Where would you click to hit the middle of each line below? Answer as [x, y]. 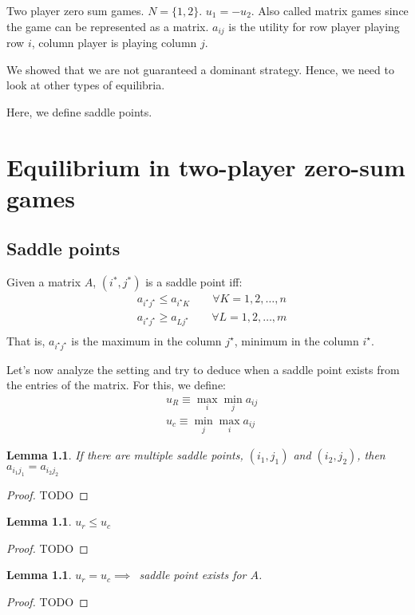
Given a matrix [44, 282]
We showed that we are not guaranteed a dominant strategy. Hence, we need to [200, 69]
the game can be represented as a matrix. [108, 26]
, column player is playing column [114, 43]
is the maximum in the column [146, 340]
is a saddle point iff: [194, 282]
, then [371, 455]
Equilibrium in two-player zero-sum [206, 166]
